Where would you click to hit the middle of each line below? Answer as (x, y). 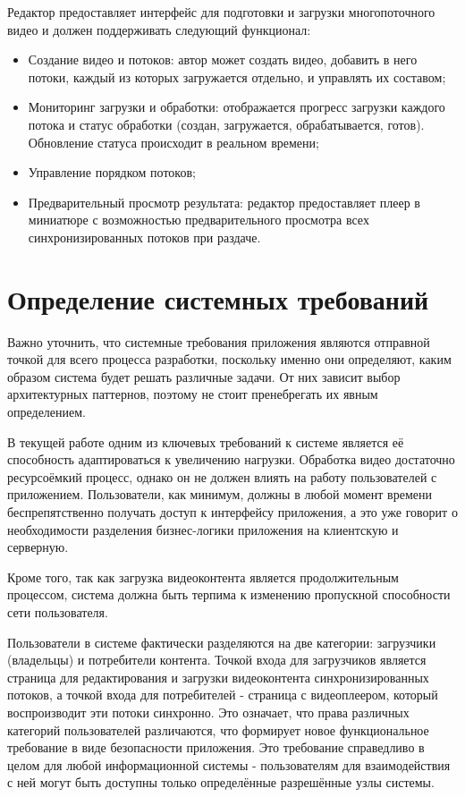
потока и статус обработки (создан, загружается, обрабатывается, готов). (226, 124)
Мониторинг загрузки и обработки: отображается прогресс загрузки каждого (237, 107)
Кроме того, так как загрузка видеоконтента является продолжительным (203, 577)
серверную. (38, 547)
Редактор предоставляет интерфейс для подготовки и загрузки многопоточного (221, 12)
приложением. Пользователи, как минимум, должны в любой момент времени (220, 494)
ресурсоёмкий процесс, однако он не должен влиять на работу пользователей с (222, 476)
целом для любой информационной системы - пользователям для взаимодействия (229, 764)
